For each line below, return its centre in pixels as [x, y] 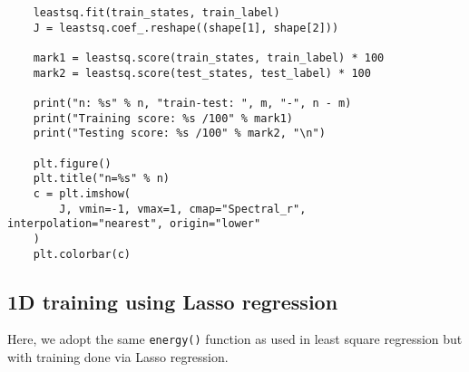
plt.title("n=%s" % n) [101, 179]
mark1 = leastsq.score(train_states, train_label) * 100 [209, 57]
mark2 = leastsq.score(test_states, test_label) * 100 [202, 73]
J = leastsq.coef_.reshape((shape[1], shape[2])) [186, 28]
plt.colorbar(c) [82, 254]
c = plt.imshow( [82, 193]
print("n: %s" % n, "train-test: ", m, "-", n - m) [192, 103]
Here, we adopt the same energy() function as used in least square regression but [235, 339]
